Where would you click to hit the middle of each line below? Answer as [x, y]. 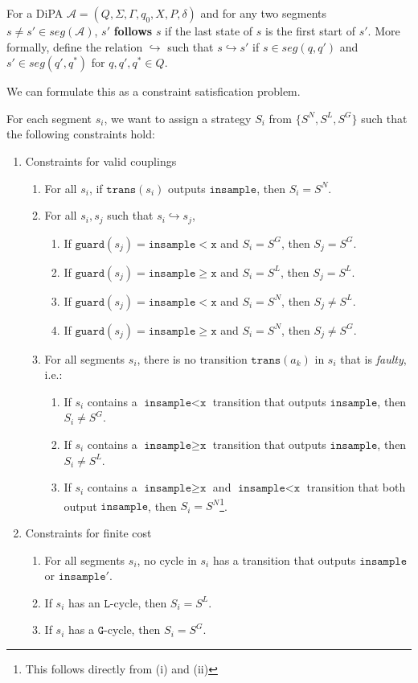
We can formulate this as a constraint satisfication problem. [154, 91]
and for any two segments [263, 13]
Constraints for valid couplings [101, 160]
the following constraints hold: [81, 134]
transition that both [356, 487]
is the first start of [310, 31]
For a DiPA [35, 13]
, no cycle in [167, 560]
